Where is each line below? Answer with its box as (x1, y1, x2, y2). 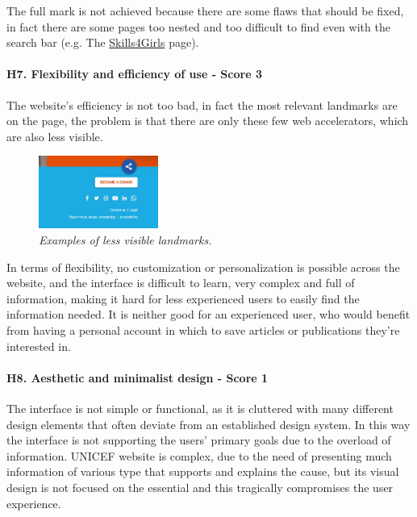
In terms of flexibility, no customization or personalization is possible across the (6, 258, 400, 275)
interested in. (6, 337, 71, 354)
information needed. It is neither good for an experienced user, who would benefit (6, 306, 411, 323)
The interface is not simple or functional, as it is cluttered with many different (6, 400, 394, 416)
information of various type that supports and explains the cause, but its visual (6, 463, 399, 480)
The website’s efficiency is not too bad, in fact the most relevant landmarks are (6, 96, 398, 113)
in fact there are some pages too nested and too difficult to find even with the (6, 18, 390, 35)
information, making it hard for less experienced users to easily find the (6, 290, 360, 306)
